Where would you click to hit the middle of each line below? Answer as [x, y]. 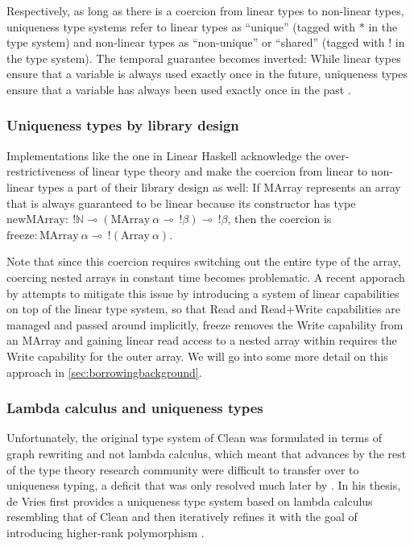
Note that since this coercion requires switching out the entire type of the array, [204, 261]
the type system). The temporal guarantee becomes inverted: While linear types [204, 58]
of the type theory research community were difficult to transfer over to [183, 469]
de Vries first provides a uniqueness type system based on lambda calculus [190, 500]
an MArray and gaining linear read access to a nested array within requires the [202, 340]
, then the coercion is [279, 219]
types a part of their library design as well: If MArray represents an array [219, 186]
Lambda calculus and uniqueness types [135, 408]
